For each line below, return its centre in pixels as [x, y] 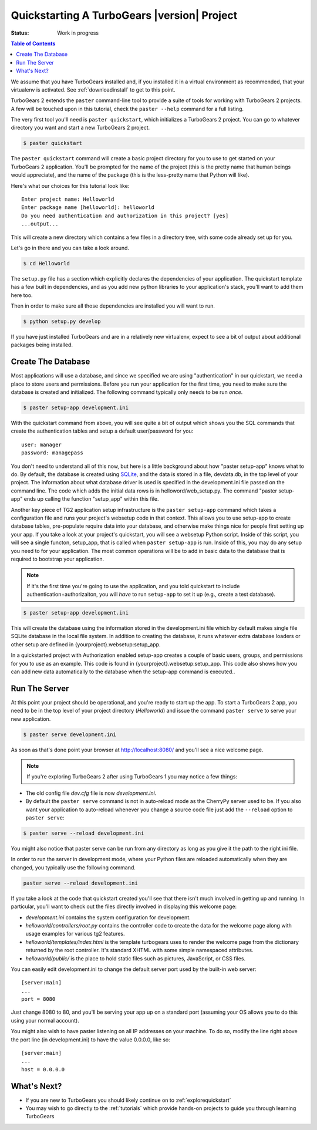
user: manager [41, 444]
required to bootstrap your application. [58, 559]
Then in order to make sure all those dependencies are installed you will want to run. [113, 306]
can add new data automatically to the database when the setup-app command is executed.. [123, 672]
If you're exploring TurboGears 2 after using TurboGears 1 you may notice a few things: [132, 777]
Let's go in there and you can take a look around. [70, 248]
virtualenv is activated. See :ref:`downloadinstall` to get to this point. [93, 90]
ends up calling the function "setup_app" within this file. [91, 499]
